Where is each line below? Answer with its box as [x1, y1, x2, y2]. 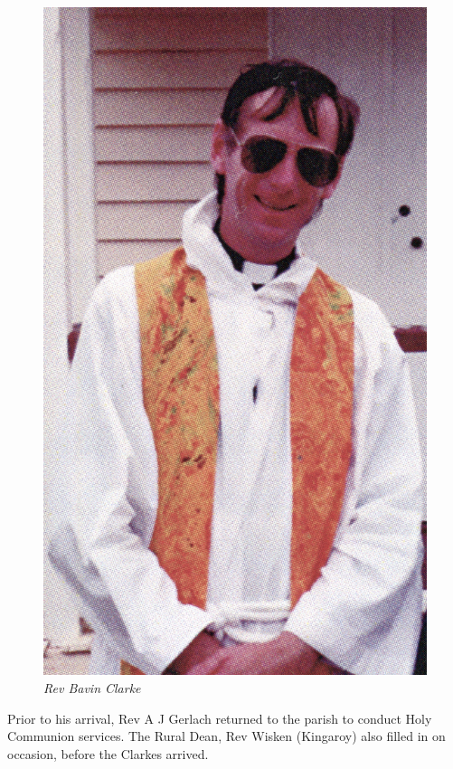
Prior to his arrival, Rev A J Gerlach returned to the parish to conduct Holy [7, 708, 432, 727]
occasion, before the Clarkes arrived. [7, 744, 209, 763]
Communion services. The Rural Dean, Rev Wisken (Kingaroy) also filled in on [7, 726, 446, 745]
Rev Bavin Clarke [43, 678, 141, 697]
